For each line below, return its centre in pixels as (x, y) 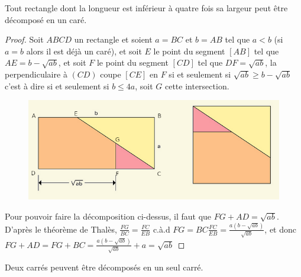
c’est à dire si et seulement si (57, 86)
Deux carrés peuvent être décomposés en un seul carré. (104, 267)
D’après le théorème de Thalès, (61, 229)
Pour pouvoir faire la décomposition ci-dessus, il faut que (108, 216)
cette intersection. (197, 86)
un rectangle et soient (113, 39)
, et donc (280, 229)
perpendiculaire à (36, 74)
